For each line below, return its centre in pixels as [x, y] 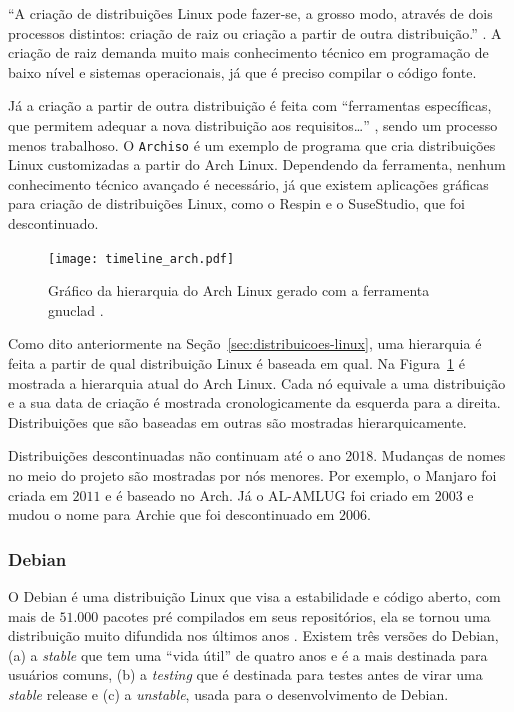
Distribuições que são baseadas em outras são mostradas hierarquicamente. [237, 421]
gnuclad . [76, 309]
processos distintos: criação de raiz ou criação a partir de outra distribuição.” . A [255, 32]
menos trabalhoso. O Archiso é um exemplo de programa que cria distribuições [252, 144]
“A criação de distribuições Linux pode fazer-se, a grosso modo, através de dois [250, 13]
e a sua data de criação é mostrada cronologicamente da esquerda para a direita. [254, 402]
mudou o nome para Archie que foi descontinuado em [171, 514]
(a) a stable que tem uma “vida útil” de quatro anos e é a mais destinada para [248, 654]
